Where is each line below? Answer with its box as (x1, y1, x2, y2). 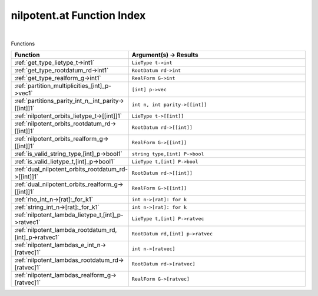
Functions (11, 40, 35, 47)
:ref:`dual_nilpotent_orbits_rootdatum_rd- (14, 165, 128, 174)
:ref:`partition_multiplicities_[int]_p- (14, 82, 112, 90)
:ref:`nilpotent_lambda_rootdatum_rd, (14, 226, 117, 234)
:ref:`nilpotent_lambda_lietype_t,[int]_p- (14, 211, 124, 219)
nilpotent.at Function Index (11, 9, 146, 22)
